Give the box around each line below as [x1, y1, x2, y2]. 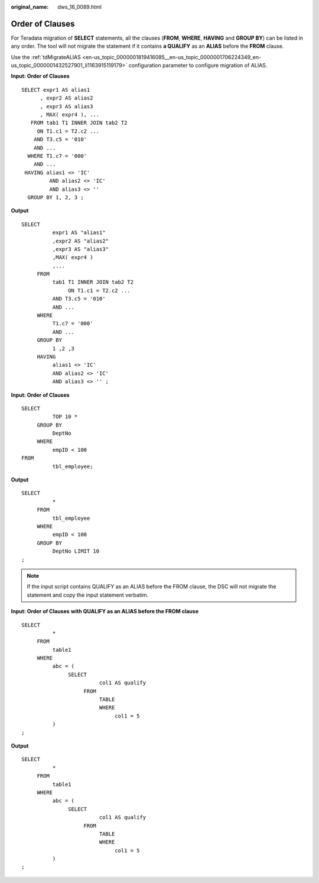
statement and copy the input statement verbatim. [27, 591, 149, 599]
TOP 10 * [52, 413, 78, 420]
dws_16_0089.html [57, 4, 102, 10]
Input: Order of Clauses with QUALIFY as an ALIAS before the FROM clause [11, 608, 199, 615]
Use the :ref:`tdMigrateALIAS [11, 53, 81, 60]
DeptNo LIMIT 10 [52, 548, 100, 555]
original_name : [11, 4, 49, 10]
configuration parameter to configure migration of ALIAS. [128, 62, 268, 69]
